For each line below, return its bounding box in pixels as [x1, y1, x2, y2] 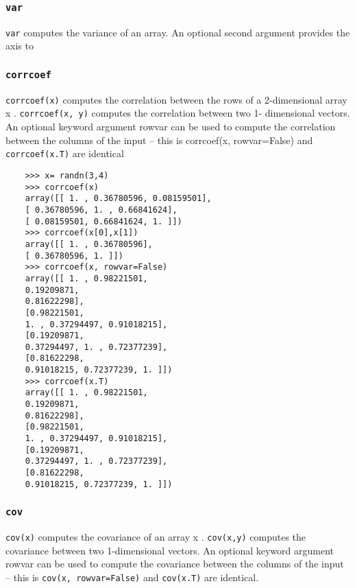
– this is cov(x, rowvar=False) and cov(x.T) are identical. [5, 569, 259, 584]
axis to [5, 38, 34, 53]
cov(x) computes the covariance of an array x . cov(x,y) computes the [5, 530, 306, 544]
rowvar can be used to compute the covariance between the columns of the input [5, 556, 344, 571]
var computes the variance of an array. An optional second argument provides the [5, 25, 350, 39]
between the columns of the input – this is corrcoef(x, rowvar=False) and [5, 132, 313, 147]
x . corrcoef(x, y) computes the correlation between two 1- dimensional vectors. [5, 106, 350, 120]
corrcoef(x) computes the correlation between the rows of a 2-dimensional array [5, 92, 347, 106]
